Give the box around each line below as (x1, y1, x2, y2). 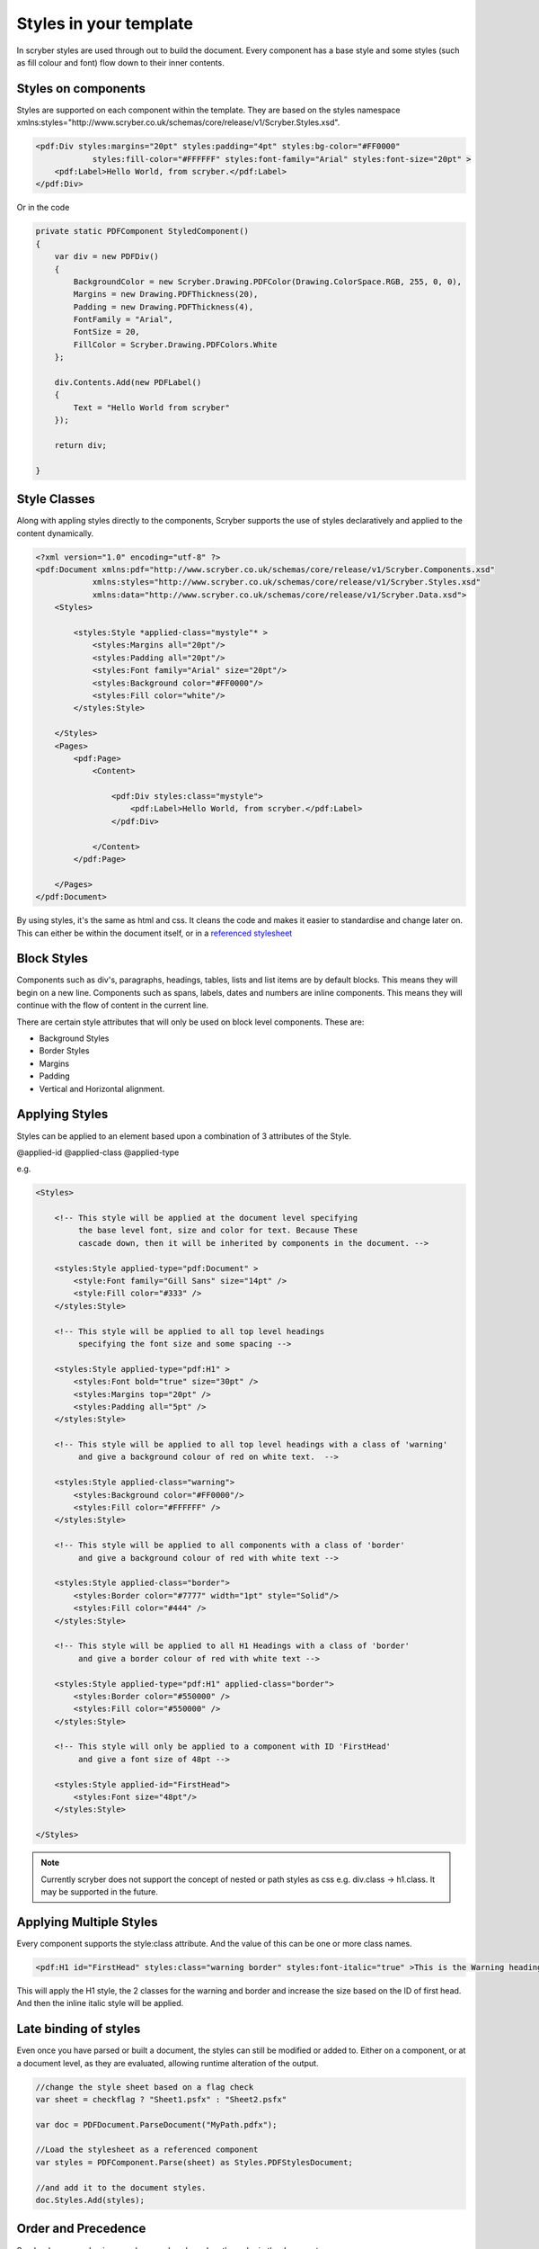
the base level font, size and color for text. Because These (77, 1225, 358, 1236)
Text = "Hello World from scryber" (73, 402, 231, 413)
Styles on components (16, 81, 146, 96)
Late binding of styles (16, 2021, 141, 2037)
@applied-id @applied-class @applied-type (16, 1147, 180, 1158)
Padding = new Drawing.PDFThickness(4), (73, 301, 254, 312)
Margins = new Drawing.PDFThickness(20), (73, 289, 259, 300)
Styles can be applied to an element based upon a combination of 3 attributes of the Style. (16, 1130, 352, 1142)
